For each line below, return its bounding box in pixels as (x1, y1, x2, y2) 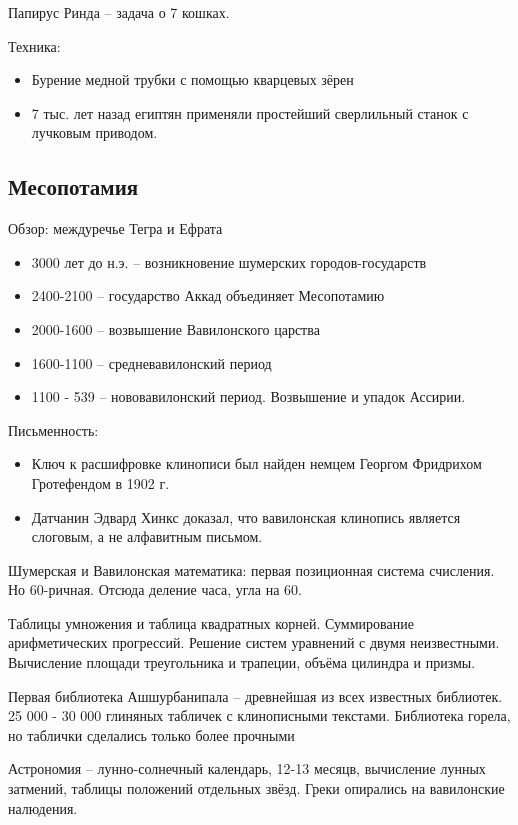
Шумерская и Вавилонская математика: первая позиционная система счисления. (8, 559, 495, 580)
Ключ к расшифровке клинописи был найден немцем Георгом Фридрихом (31, 453, 482, 474)
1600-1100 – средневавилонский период (31, 352, 272, 373)
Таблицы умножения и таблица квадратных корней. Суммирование (8, 612, 414, 633)
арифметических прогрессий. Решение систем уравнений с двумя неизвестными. (8, 632, 500, 653)
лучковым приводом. (31, 122, 158, 143)
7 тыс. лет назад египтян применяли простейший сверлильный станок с (31, 102, 469, 123)
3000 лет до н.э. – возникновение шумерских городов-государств (31, 251, 427, 272)
